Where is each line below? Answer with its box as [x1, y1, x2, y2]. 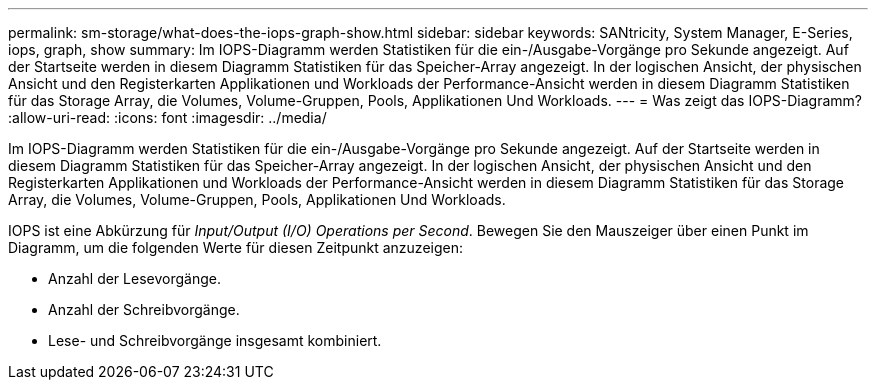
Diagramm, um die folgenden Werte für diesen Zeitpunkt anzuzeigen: [8, 239, 463, 256]
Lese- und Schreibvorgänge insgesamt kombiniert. [48, 332, 382, 349]
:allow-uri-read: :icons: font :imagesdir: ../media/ [8, 109, 327, 126]
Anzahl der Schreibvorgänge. [48, 301, 240, 318]
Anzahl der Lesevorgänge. [48, 270, 221, 287]
